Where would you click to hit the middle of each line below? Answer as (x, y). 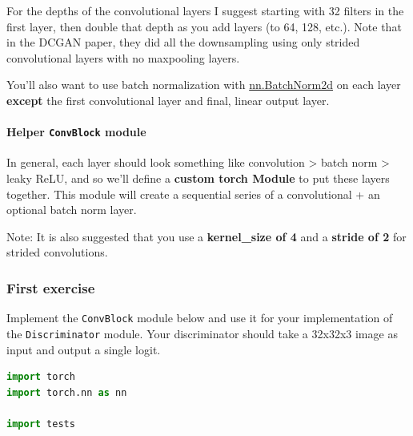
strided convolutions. (57, 252)
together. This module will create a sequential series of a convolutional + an (193, 194)
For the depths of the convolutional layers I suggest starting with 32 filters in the (205, 10)
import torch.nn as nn (67, 392)
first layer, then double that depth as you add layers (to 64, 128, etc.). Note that (204, 26)
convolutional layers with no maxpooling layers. (123, 57)
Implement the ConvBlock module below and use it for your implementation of (200, 318)
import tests (41, 424)
